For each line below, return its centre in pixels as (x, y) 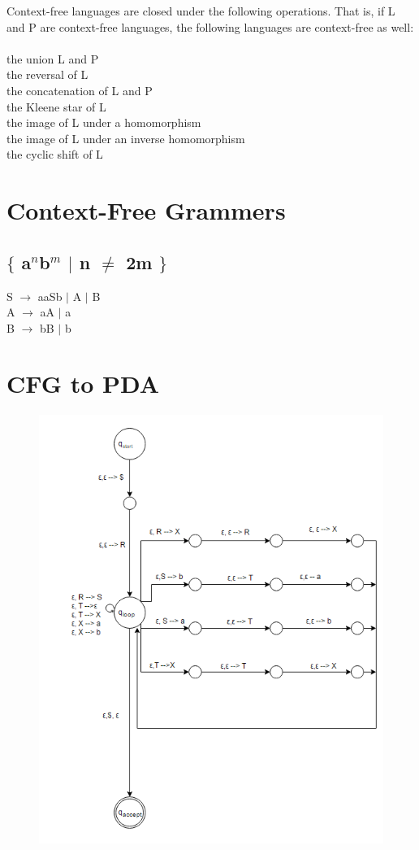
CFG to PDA (83, 384)
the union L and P (53, 58)
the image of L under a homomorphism (104, 122)
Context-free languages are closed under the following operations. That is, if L (201, 11)
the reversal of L (48, 74)
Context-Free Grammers (146, 210)
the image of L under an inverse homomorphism (126, 138)
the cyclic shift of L (55, 154)
